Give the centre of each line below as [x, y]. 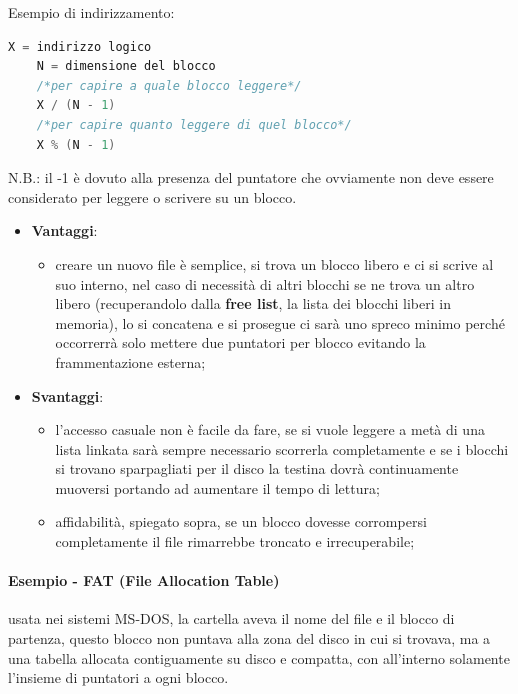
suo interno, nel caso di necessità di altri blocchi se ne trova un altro [265, 283]
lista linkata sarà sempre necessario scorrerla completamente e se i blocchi [282, 448]
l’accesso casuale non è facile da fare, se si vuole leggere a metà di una [270, 429]
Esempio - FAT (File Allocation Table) [144, 580]
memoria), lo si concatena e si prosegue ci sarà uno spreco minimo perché [280, 322]
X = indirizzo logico [80, 46]
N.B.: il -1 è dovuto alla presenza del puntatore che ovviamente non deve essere [251, 177]
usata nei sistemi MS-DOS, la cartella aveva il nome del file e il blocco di [231, 618]
